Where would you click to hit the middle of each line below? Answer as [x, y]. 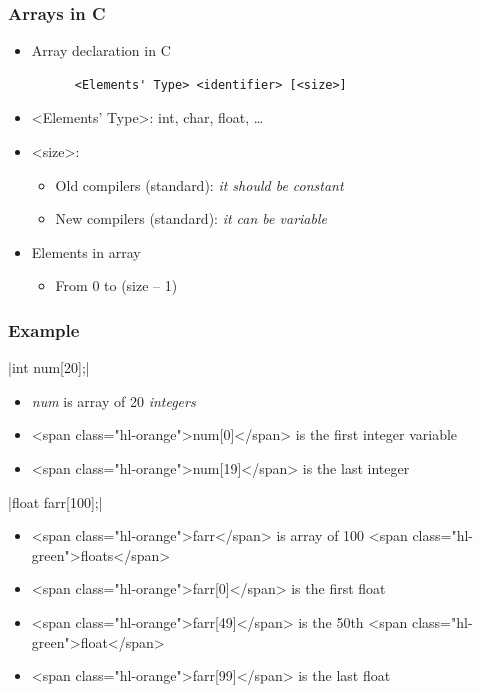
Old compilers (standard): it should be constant [199, 184]
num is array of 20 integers [113, 400]
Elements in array [86, 251]
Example [44, 329]
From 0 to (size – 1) [116, 285]
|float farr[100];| [55, 501]
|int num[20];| [49, 367]
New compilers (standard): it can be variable [191, 218]
